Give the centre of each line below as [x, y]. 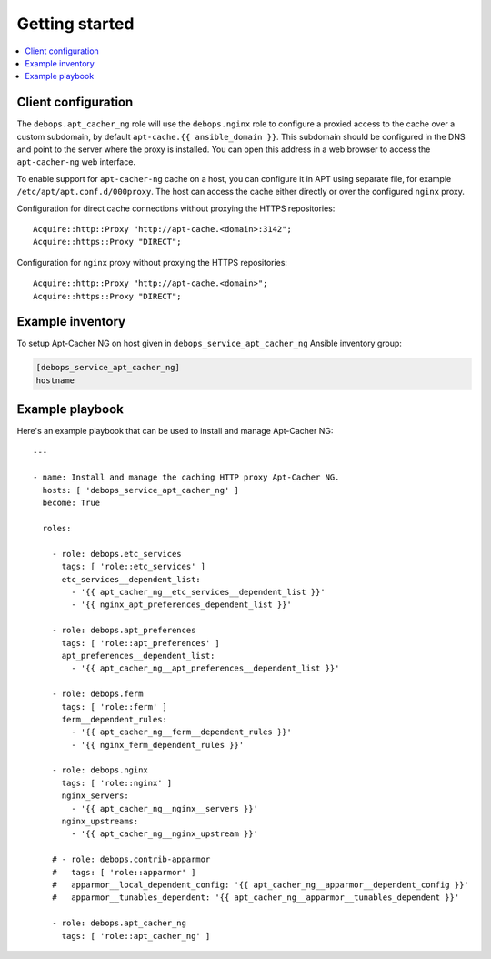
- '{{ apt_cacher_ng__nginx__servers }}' [165, 808]
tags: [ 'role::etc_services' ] [134, 567]
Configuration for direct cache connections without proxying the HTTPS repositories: [176, 208]
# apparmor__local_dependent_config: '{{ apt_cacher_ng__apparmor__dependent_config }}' [261, 884]
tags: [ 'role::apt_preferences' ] [140, 643]
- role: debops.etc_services [116, 554]
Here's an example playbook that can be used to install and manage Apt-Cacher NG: [175, 431]
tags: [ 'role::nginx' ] [117, 783]
